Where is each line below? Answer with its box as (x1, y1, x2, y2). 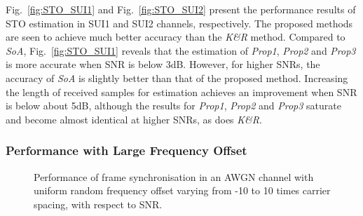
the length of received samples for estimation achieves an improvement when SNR (6, 84, 357, 99)
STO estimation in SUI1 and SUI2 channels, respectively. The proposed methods (6, 15, 353, 30)
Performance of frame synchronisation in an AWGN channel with (34, 169, 314, 184)
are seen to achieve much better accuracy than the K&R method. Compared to (6, 29, 345, 44)
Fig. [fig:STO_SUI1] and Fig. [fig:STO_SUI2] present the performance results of (6, 2, 356, 16)
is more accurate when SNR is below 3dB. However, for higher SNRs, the (6, 57, 320, 72)
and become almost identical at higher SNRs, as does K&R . (6, 112, 262, 126)
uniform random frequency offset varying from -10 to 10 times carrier (34, 183, 331, 198)
